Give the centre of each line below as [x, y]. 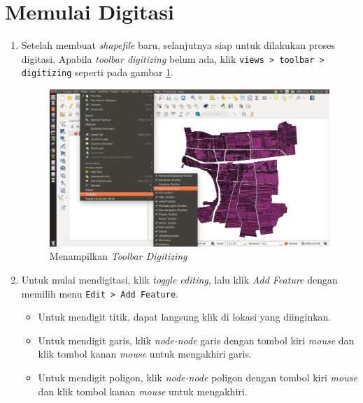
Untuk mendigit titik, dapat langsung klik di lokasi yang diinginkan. [185, 317]
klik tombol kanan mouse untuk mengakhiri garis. [145, 354]
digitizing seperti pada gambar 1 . [98, 72]
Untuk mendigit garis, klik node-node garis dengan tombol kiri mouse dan [196, 340]
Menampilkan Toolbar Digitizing [118, 256]
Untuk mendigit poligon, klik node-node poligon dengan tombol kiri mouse [198, 377]
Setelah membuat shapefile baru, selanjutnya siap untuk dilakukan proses [178, 45]
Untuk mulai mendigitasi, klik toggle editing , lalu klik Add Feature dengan [179, 279]
